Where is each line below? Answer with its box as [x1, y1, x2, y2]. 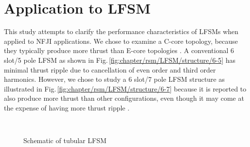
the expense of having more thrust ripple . [4, 102, 130, 112]
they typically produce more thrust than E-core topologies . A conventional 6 [4, 45, 234, 55]
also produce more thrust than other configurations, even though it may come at [4, 93, 244, 103]
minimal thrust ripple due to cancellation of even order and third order [4, 64, 216, 74]
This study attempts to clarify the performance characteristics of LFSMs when [4, 26, 239, 37]
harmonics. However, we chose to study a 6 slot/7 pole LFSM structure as [4, 74, 225, 84]
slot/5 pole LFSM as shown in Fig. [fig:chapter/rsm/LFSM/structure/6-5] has [4, 55, 236, 65]
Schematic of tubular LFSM [23, 135, 107, 146]
